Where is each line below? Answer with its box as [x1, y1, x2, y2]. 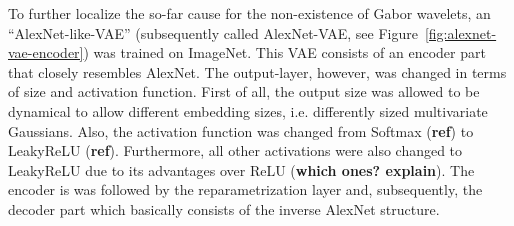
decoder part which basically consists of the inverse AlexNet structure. [8, 198, 440, 219]
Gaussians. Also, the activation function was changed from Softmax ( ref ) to [8, 120, 474, 141]
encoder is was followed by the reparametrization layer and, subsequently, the [8, 179, 483, 200]
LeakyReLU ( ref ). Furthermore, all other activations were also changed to [8, 140, 463, 161]
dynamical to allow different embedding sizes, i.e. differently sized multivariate [8, 100, 488, 121]
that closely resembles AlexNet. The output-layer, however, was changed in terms [8, 61, 507, 82]
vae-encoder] [8, 42, 84, 63]
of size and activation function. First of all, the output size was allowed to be [8, 81, 480, 102]
